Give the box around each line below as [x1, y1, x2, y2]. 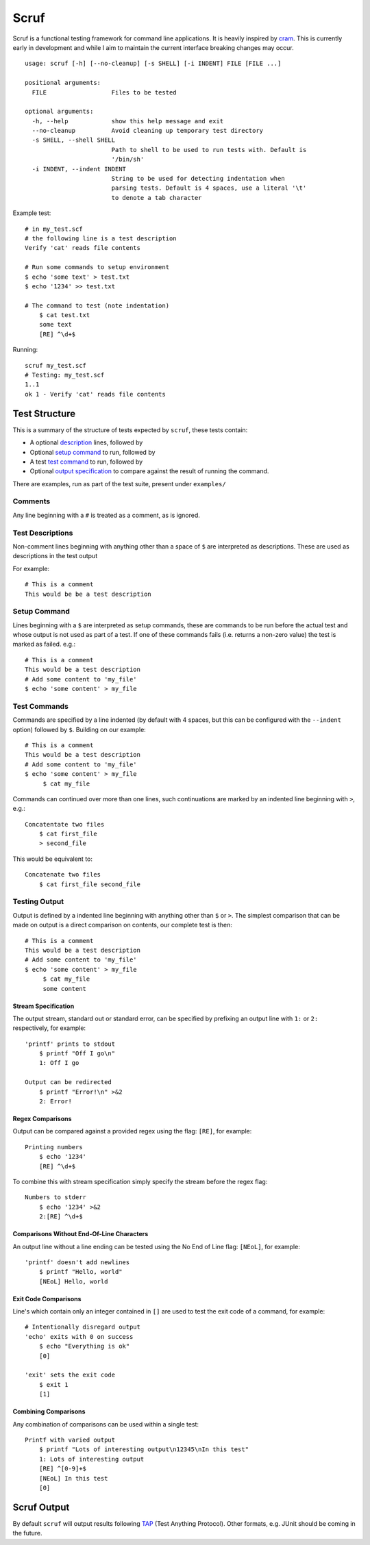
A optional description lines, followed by [29, 438, 143, 447]
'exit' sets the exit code [25, 1371, 116, 1379]
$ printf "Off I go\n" [38, 1050, 116, 1057]
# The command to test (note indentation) [25, 301, 170, 310]
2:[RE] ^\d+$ [38, 1213, 83, 1220]
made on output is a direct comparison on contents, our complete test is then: [12, 921, 232, 929]
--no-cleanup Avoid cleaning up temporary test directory [32, 127, 264, 135]
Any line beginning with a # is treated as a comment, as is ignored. [12, 511, 200, 519]
